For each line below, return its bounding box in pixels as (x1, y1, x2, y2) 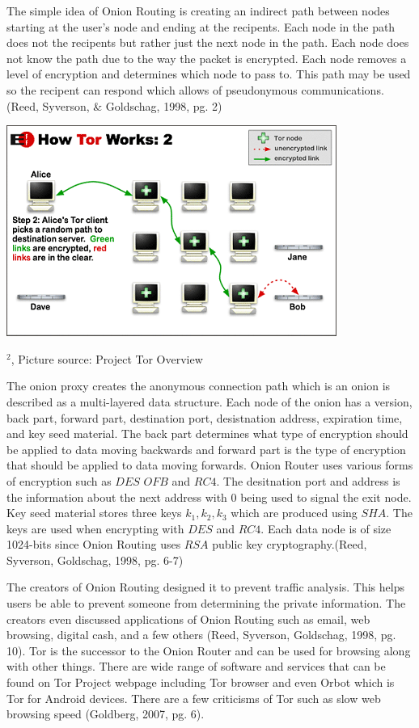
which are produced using (231, 504, 358, 521)
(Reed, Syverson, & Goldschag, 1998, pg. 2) (6, 97, 222, 114)
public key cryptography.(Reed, (212, 536, 367, 553)
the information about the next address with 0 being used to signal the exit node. (6, 488, 412, 505)
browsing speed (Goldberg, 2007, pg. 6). (6, 705, 205, 722)
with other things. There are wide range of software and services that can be (6, 658, 386, 675)
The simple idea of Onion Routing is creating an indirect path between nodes (6, 2, 390, 19)
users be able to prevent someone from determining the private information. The (6, 595, 406, 612)
